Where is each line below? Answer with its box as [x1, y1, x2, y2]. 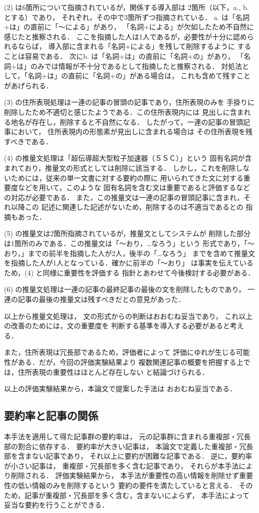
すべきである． [4, 136, 52, 146]
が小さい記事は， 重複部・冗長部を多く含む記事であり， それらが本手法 [4, 460, 239, 471]
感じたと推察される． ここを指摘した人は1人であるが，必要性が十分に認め [4, 31, 247, 41]
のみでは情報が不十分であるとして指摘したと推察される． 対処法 [30, 60, 242, 71]
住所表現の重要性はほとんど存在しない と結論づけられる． [17, 366, 209, 377]
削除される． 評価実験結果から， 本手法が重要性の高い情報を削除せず [10, 470, 239, 481]
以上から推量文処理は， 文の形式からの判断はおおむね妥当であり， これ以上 [4, 310, 253, 321]
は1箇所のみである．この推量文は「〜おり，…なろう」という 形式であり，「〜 [4, 238, 255, 249]
